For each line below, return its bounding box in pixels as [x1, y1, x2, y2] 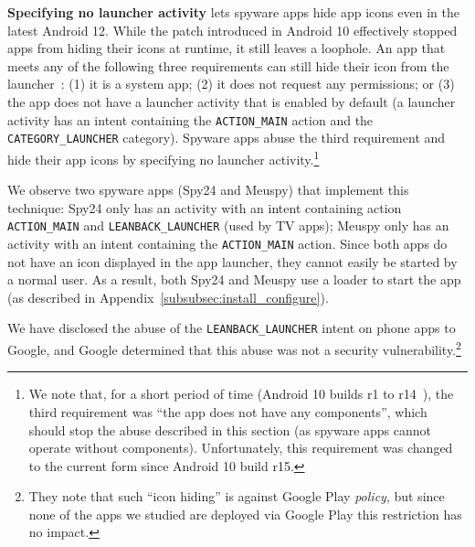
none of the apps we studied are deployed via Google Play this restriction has [28, 504, 462, 523]
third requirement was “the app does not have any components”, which [28, 402, 427, 421]
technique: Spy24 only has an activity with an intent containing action [7, 198, 402, 217]
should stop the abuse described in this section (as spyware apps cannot [28, 420, 431, 439]
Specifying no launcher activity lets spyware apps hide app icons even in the [7, 3, 459, 21]
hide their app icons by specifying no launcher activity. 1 [7, 146, 320, 168]
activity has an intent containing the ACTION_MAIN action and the [7, 110, 374, 129]
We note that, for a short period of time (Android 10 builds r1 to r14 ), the [28, 384, 454, 403]
